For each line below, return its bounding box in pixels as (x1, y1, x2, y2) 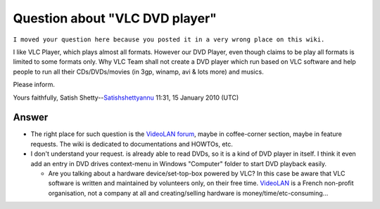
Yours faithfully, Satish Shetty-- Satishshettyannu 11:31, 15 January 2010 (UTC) (13, 93, 239, 102)
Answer (13, 112, 49, 123)
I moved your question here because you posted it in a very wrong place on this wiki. (13, 35, 325, 43)
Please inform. (13, 81, 56, 89)
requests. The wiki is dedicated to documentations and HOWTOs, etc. (30, 140, 234, 148)
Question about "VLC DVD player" (13, 11, 217, 26)
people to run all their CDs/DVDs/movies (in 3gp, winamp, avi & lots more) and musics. (13, 67, 264, 76)
